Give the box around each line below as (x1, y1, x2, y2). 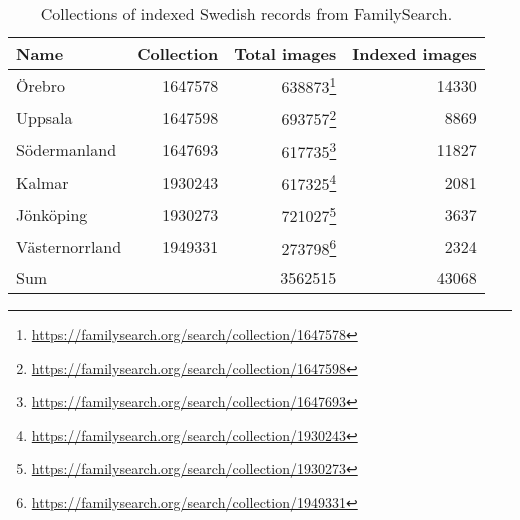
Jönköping (16, 202, 88, 226)
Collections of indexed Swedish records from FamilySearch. (40, 2, 453, 25)
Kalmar (16, 170, 69, 194)
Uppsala (16, 105, 73, 129)
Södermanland (16, 138, 117, 162)
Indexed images (352, 42, 477, 65)
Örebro (16, 73, 65, 97)
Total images (234, 42, 337, 65)
